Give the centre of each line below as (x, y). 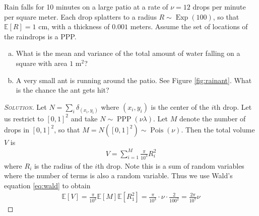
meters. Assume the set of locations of (189, 26)
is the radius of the (63, 165)
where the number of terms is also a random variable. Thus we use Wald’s (118, 175)
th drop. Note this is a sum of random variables (171, 165)
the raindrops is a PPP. (40, 36)
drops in (17, 129)
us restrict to (24, 118)
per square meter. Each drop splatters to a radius (80, 16)
